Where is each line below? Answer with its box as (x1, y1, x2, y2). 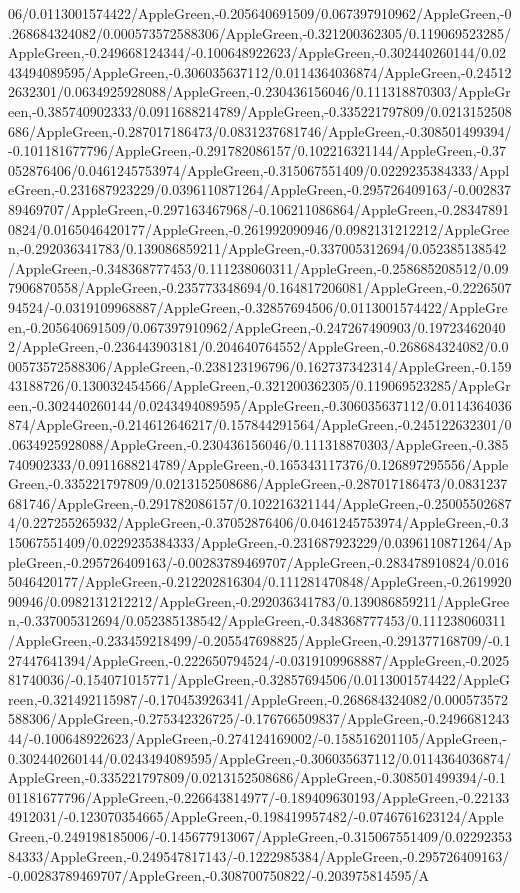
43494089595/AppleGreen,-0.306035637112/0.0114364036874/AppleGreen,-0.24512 (8, 61, 512, 82)
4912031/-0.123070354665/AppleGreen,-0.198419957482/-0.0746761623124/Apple (8, 806, 504, 827)
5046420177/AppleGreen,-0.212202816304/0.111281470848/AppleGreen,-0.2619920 (8, 571, 512, 592)
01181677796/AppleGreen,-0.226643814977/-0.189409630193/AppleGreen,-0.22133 (8, 786, 510, 807)
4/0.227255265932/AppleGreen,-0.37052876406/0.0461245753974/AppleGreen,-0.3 (8, 512, 509, 533)
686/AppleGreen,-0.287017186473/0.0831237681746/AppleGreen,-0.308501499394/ (8, 120, 512, 141)
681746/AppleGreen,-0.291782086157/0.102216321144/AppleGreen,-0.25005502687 (8, 492, 512, 513)
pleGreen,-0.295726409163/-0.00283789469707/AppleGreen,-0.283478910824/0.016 (8, 551, 509, 572)
